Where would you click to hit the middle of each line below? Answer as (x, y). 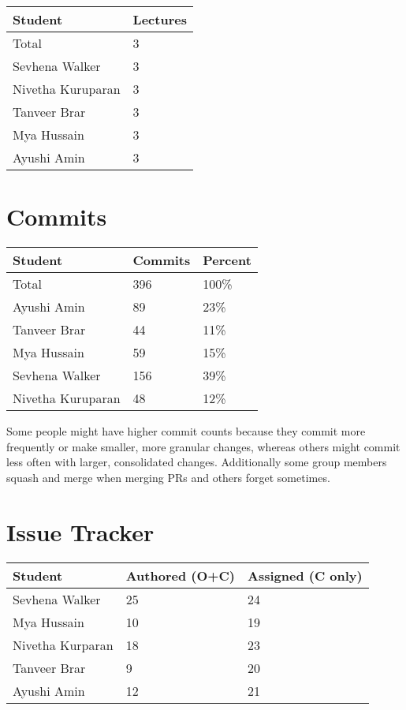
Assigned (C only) (305, 575)
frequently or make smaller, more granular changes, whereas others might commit (203, 446)
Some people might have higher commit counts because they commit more (186, 431)
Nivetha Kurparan (63, 645)
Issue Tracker (80, 531)
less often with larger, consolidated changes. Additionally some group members (197, 462)
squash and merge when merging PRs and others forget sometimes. (168, 477)
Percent (227, 260)
